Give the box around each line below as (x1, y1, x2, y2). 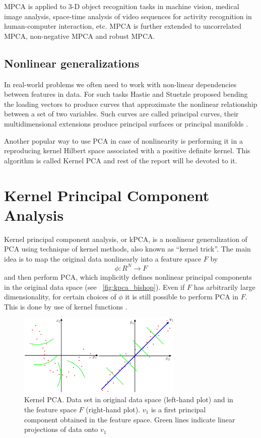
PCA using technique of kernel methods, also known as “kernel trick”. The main (4, 243, 251, 254)
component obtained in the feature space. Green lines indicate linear (24, 414, 235, 424)
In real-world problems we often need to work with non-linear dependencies (4, 79, 237, 89)
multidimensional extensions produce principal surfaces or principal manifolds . (4, 118, 248, 129)
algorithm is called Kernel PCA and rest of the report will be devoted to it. (4, 155, 237, 165)
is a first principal (151, 404, 206, 415)
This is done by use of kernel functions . (4, 301, 127, 311)
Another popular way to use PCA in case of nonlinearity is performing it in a (4, 135, 243, 146)
